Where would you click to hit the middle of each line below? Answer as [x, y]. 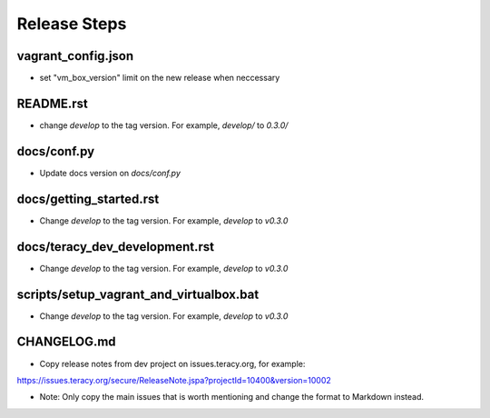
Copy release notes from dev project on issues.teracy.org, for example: [172, 363]
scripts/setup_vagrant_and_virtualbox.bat [138, 294]
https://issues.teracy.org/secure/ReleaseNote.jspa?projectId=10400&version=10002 [174, 380]
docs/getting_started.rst [88, 199]
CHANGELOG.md [67, 342]
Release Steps [72, 24]
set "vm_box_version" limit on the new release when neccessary [160, 78]
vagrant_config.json [75, 56]
